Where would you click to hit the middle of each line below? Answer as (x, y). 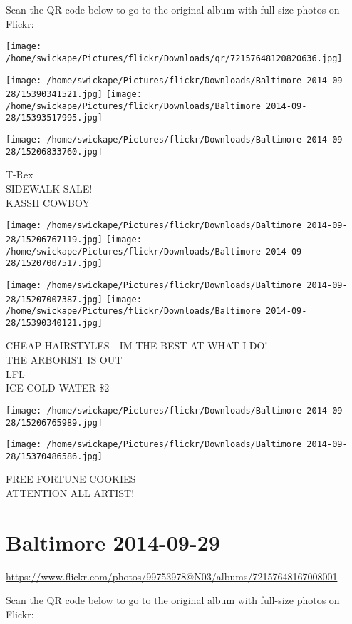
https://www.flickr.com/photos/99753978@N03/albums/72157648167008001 (172, 576)
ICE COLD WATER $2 (58, 388)
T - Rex (20, 174)
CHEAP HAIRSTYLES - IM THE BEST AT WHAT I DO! (137, 346)
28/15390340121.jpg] (55, 323)
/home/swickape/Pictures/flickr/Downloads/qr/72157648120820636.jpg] (174, 58)
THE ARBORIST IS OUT (64, 360)
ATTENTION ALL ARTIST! (70, 493)
